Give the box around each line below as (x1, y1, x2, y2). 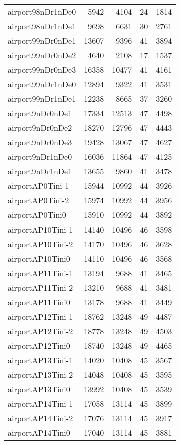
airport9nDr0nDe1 (8, 107, 72, 119)
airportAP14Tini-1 (8, 398, 73, 409)
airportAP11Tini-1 (8, 267, 73, 279)
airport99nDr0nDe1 (8, 35, 76, 46)
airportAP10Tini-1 (8, 224, 73, 235)
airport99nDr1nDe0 (8, 78, 76, 90)
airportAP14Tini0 (8, 427, 70, 438)
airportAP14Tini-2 (8, 412, 73, 424)
